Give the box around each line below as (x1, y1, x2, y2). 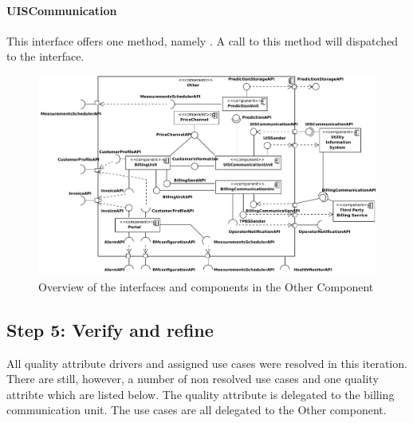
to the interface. (6, 48, 85, 65)
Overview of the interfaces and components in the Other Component (38, 278, 374, 295)
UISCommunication (6, 2, 117, 18)
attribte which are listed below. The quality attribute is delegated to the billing (6, 385, 395, 402)
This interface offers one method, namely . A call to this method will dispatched (6, 32, 399, 49)
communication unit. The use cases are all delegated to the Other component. (6, 401, 387, 418)
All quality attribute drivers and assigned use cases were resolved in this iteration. (6, 354, 407, 371)
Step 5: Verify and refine (6, 317, 214, 342)
